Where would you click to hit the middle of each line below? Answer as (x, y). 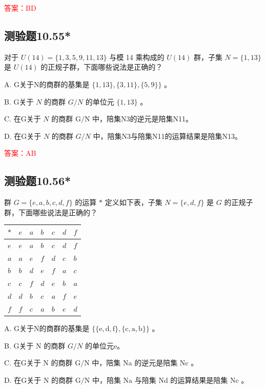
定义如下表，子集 (134, 202)
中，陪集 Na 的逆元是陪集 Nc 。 (145, 363)
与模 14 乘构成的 (137, 57)
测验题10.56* (38, 181)
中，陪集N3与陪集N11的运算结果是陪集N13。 (167, 136)
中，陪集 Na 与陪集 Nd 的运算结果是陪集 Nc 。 (170, 380)
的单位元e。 (105, 345)
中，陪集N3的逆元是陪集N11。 (143, 119)
